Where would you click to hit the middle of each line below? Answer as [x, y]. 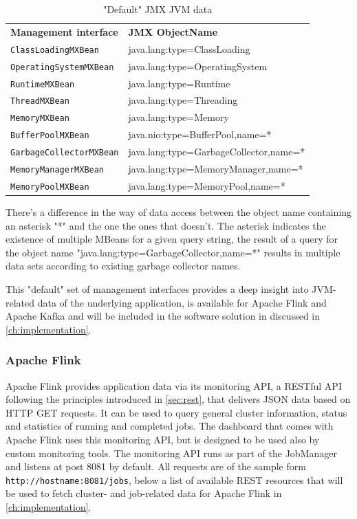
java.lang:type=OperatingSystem [198, 66]
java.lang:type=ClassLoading [189, 48]
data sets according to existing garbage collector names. [123, 266]
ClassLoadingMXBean [55, 50]
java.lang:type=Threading [183, 100]
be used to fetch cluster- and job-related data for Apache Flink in [144, 493]
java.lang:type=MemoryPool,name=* [207, 185]
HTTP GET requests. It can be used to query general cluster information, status [176, 412]
